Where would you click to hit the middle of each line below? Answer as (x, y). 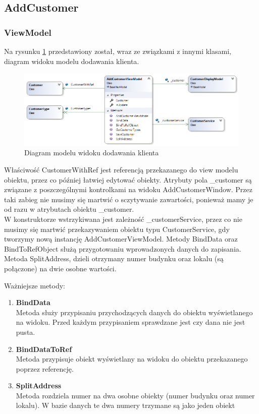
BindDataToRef (44, 349)
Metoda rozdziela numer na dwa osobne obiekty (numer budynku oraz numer (135, 395)
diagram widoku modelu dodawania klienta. (72, 61)
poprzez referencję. (45, 368)
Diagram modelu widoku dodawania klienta (92, 153)
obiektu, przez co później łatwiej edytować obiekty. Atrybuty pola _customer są (128, 179)
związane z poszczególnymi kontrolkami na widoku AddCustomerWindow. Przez (128, 189)
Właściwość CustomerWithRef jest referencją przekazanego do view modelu (121, 169)
